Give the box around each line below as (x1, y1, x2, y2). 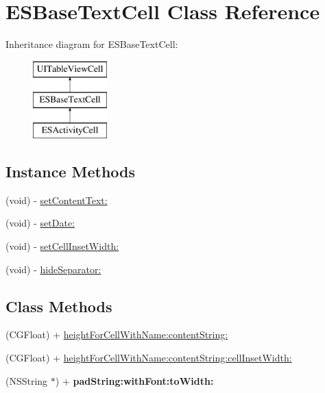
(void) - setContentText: (5, 192, 108, 207)
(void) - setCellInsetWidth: (5, 239, 119, 253)
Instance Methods (5, 161, 135, 182)
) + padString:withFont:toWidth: (55, 373, 214, 388)
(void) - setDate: (5, 216, 75, 230)
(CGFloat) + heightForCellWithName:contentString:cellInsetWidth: (5, 351, 292, 365)
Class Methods (5, 295, 112, 316)
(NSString (5, 373, 48, 388)
